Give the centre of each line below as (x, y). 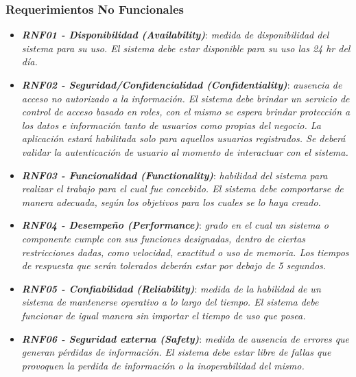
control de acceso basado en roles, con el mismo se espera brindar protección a (186, 112)
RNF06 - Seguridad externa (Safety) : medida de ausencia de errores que (186, 338)
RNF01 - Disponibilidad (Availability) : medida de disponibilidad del (175, 35)
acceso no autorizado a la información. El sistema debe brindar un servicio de (186, 98)
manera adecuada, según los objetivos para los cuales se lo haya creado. (171, 202)
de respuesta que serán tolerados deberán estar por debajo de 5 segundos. (174, 265)
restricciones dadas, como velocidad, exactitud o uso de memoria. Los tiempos (185, 252)
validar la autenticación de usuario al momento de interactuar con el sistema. (185, 151)
